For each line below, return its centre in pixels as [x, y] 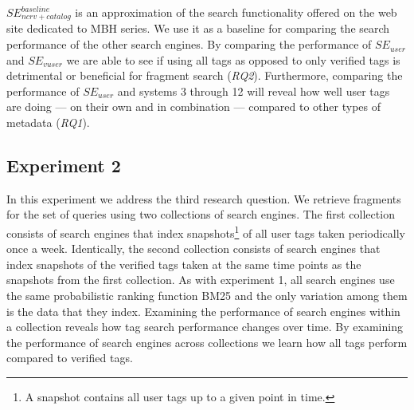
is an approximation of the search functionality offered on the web [236, 12]
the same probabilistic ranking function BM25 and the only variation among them [207, 296]
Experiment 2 [64, 165]
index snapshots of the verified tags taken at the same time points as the [184, 264]
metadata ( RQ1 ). [48, 122]
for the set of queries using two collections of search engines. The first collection [201, 214]
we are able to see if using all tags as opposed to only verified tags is [233, 59]
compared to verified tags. [70, 358]
